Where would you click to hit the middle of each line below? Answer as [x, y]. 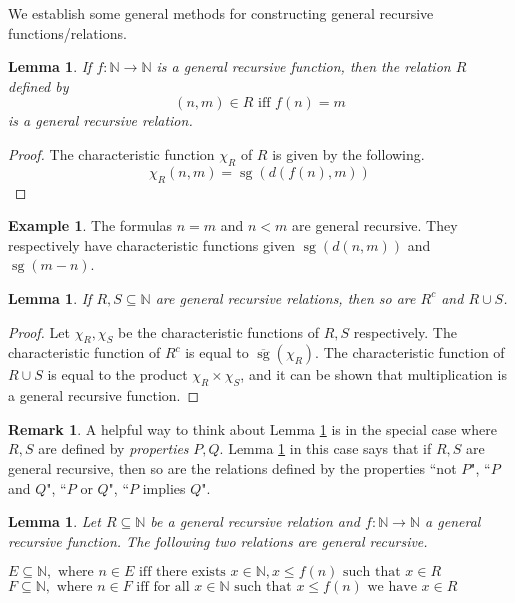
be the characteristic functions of [218, 331]
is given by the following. [348, 153]
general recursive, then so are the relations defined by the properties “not [232, 467]
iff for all [163, 587]
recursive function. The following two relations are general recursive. [218, 540]
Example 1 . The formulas [90, 225]
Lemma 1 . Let [54, 521]
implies [164, 487]
